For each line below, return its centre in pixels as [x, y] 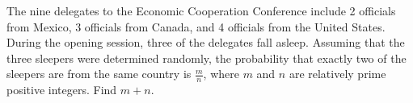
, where [221, 74]
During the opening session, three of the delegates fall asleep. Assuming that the [206, 42]
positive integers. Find [62, 90]
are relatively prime [337, 74]
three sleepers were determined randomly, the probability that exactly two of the [206, 58]
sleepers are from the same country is [99, 74]
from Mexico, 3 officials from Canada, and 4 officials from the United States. [196, 26]
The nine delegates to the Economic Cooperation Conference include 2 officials [201, 10]
